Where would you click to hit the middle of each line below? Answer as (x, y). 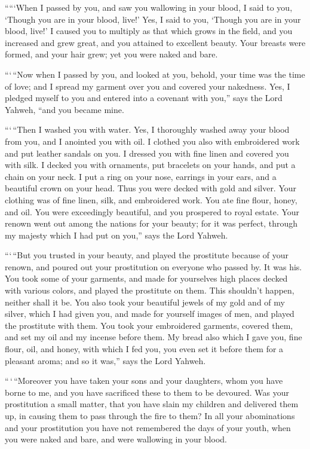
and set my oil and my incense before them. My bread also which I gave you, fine (154, 337)
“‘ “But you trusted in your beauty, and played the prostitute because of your (147, 255)
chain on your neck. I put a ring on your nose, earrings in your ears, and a (141, 176)
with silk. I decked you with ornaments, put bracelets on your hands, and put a (150, 165)
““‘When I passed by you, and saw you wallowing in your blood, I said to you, (149, 7)
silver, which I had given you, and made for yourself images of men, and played (150, 314)
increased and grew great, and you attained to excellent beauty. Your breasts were (155, 42)
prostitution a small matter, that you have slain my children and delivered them (152, 404)
